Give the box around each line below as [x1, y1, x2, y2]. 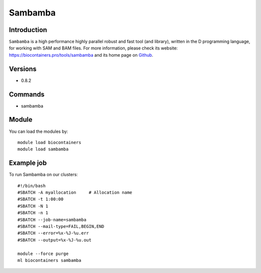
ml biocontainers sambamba [17, 257, 82, 263]
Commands [9, 90, 45, 98]
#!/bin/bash [17, 183, 46, 189]
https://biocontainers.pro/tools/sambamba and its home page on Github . [9, 52, 153, 58]
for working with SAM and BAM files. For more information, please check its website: [9, 45, 178, 51]
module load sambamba [17, 146, 69, 152]
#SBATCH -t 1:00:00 [17, 196, 64, 202]
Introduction [9, 26, 47, 34]
